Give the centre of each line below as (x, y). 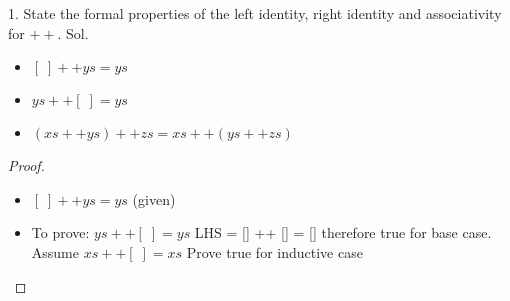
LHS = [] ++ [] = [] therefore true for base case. (343, 232)
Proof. (26, 165)
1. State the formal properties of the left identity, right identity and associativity (255, 13)
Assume (55, 251)
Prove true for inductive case (274, 251)
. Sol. (73, 32)
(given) (154, 198)
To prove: (60, 232)
